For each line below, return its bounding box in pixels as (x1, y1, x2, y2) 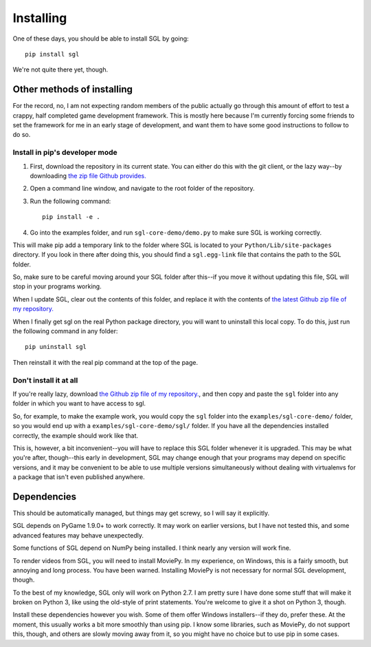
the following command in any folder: (12, 327, 118, 335)
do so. (12, 131, 31, 139)
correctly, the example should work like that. (12, 431, 139, 440)
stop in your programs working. (12, 282, 102, 290)
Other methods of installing (12, 83, 133, 96)
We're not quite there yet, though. (12, 65, 109, 74)
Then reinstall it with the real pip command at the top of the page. (12, 358, 199, 366)
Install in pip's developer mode (12, 148, 118, 158)
